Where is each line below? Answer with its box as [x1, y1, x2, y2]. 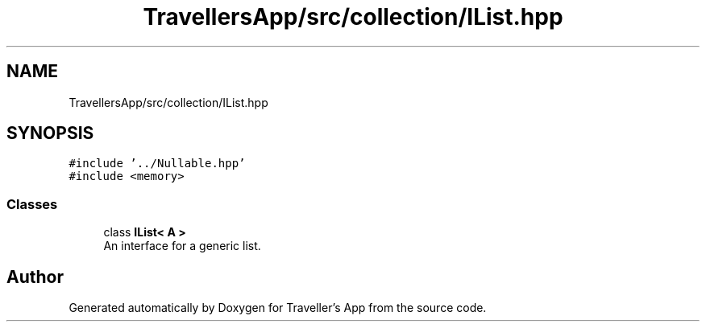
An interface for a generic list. [103, 239, 261, 253]
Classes [6, 195, 58, 212]
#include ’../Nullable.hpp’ [69, 157, 246, 170]
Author [6, 266, 64, 287]
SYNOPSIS [6, 123, 94, 144]
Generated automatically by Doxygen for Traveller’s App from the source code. [69, 301, 487, 315]
